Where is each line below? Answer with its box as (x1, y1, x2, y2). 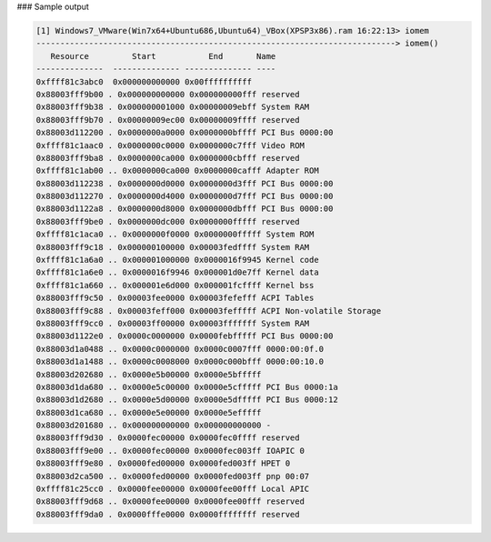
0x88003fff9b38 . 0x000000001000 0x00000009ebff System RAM (35, 102, 310, 113)
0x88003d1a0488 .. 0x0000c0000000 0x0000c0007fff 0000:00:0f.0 (35, 344, 325, 354)
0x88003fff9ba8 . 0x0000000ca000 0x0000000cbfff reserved (35, 153, 300, 163)
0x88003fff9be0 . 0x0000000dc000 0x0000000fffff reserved (35, 216, 300, 226)
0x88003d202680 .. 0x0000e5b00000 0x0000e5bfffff (35, 369, 262, 379)
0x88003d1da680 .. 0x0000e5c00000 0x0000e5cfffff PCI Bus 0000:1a (35, 382, 338, 392)
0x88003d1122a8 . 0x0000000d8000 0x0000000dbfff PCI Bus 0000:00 (35, 204, 334, 214)
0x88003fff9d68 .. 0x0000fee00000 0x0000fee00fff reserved (35, 497, 305, 507)
